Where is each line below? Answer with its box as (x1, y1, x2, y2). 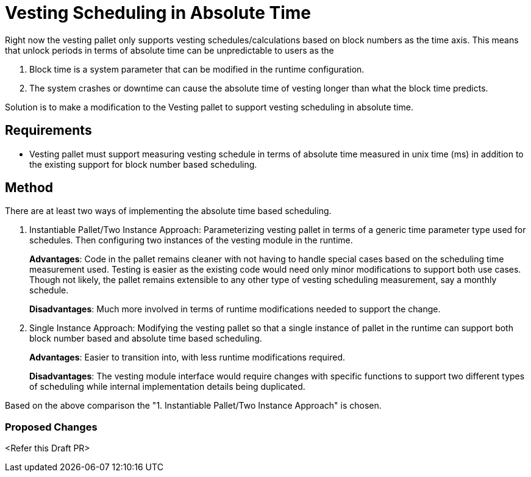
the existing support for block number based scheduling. (29, 159, 257, 170)
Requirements (5, 123, 92, 138)
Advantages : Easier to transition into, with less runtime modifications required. (29, 352, 346, 363)
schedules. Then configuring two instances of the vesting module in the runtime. (29, 235, 353, 246)
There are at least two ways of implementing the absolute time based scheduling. (5, 206, 332, 217)
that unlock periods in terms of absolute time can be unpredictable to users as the (5, 45, 334, 56)
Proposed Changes (5, 420, 98, 433)
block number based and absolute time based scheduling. (29, 333, 262, 344)
